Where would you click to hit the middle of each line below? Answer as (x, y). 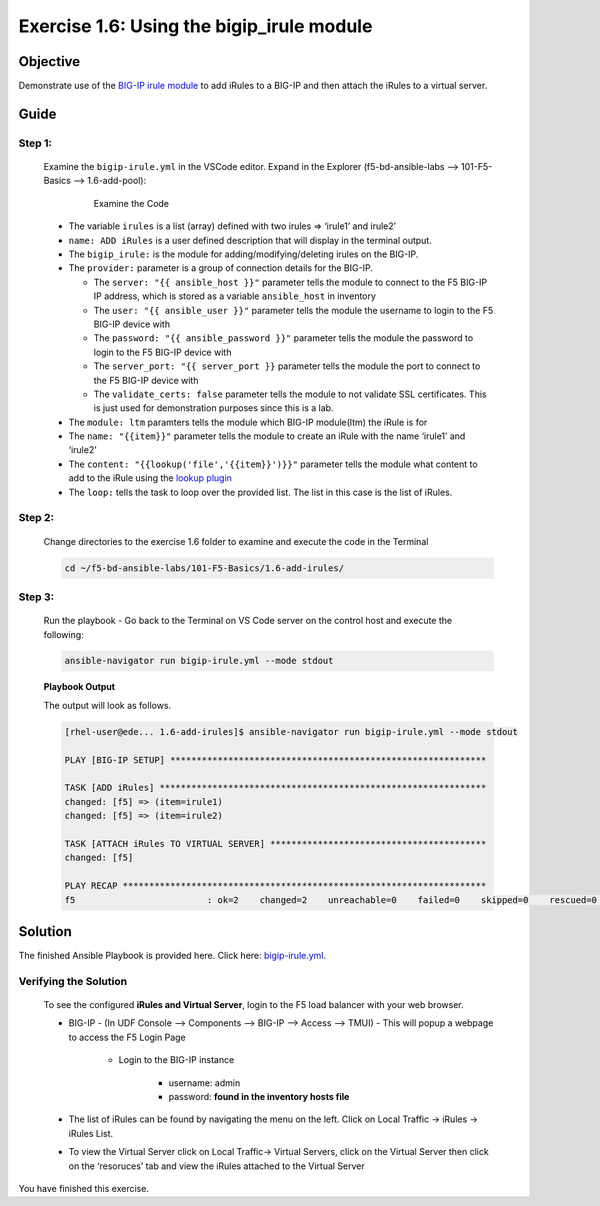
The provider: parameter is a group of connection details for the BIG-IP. (221, 268)
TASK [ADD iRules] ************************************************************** (275, 788)
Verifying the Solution (73, 981)
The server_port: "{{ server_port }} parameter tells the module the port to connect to (287, 366)
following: (63, 634)
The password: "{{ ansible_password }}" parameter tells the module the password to (283, 338)
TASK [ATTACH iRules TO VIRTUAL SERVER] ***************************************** (275, 843)
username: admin (204, 1082)
